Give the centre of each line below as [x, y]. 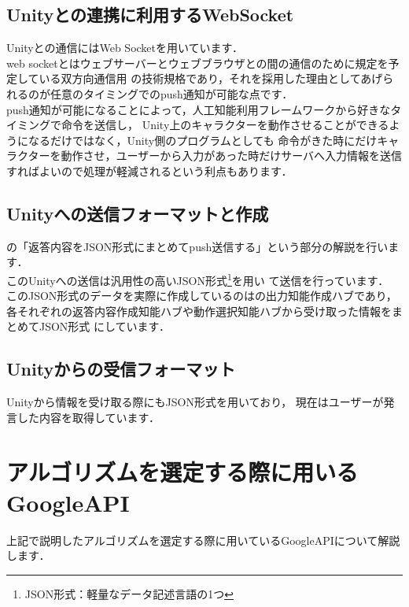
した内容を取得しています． [88, 417]
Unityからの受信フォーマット [121, 369]
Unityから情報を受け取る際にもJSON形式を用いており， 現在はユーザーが [195, 402]
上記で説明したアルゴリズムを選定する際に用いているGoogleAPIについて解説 [203, 540]
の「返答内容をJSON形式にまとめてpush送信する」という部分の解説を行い [197, 246]
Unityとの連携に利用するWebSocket [150, 15]
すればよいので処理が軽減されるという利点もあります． [149, 170]
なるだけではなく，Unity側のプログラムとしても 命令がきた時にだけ [203, 140]
